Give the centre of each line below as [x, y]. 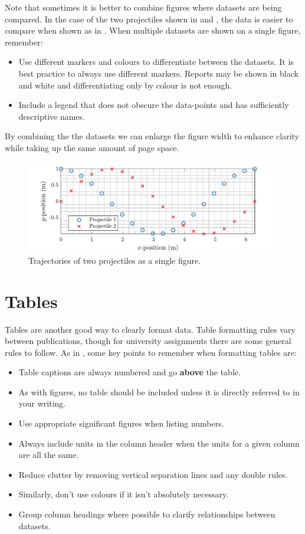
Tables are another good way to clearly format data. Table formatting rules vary [150, 329]
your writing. [42, 403]
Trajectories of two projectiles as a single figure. [115, 260]
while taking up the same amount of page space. [92, 147]
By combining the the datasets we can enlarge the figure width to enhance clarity [152, 136]
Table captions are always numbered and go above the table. [129, 372]
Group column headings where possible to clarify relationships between [147, 514]
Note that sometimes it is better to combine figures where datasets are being [143, 7]
